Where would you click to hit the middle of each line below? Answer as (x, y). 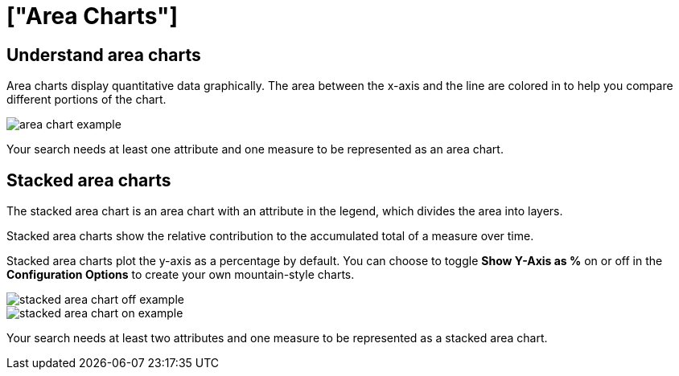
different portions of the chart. (86, 100)
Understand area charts (104, 55)
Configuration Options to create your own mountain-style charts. (181, 275)
